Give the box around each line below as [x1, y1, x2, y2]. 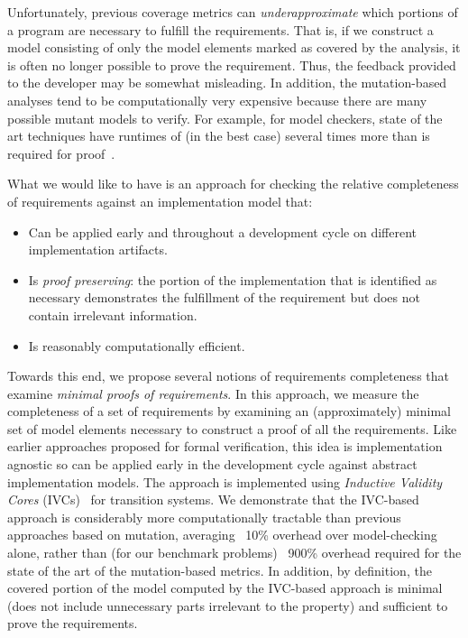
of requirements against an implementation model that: [7, 191, 313, 210]
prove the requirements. [7, 614, 138, 633]
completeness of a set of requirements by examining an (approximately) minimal [7, 402, 451, 421]
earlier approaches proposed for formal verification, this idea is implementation [7, 437, 443, 456]
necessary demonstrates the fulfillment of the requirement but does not [28, 288, 420, 307]
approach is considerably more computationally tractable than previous [7, 507, 401, 526]
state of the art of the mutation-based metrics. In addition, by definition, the [7, 560, 432, 579]
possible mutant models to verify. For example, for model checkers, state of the [7, 108, 443, 127]
